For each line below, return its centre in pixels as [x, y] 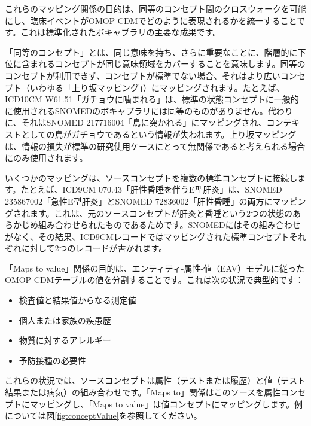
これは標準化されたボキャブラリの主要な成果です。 [121, 32]
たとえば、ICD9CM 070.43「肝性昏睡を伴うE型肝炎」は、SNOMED [151, 189]
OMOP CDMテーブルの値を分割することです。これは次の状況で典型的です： [154, 280]
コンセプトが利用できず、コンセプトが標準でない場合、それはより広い [143, 75]
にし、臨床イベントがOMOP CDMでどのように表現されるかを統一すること [151, 20]
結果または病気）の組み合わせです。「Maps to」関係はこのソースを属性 [143, 392]
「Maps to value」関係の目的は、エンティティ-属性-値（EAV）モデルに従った [155, 268]
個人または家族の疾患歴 [65, 320]
